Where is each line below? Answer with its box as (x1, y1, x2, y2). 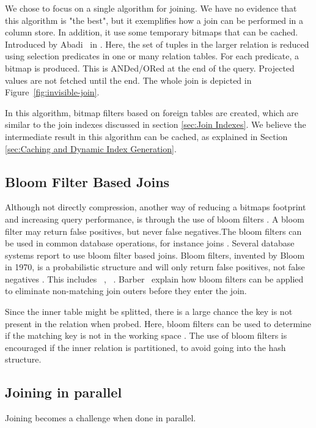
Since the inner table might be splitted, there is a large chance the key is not (5, 305, 293, 318)
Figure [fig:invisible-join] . (5, 86, 100, 98)
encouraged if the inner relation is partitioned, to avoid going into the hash (5, 341, 286, 353)
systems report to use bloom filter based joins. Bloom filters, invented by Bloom (5, 248, 305, 261)
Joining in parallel (5, 383, 122, 402)
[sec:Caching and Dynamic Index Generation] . (5, 142, 177, 155)
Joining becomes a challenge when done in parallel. (5, 411, 196, 424)
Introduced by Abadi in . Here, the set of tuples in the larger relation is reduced (5, 37, 309, 50)
